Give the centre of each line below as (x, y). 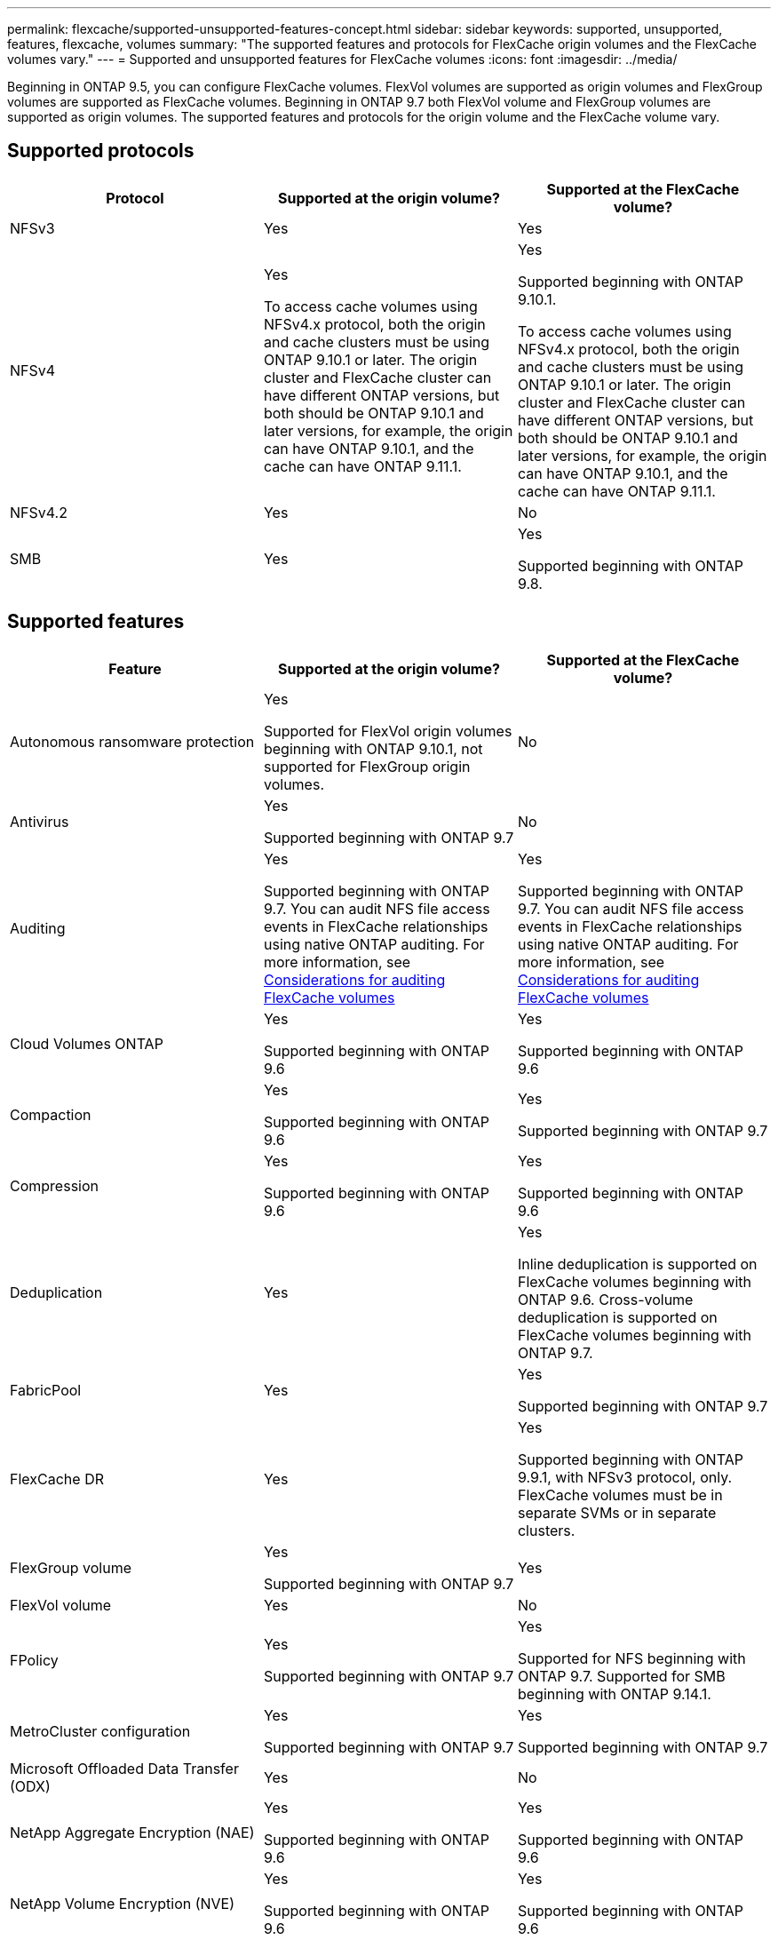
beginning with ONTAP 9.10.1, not (373, 748)
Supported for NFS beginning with (631, 1658)
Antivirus (40, 821)
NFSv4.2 (39, 512)
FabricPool (46, 1390)
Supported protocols (101, 151)
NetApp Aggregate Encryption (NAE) (132, 1832)
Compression (54, 1185)
